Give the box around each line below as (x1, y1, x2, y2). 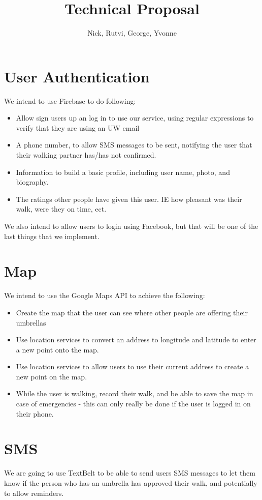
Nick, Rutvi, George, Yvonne (87, 27, 177, 38)
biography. (16, 177, 49, 187)
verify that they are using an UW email (16, 122, 140, 133)
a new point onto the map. (16, 344, 99, 355)
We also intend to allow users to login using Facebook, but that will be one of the (4, 221, 258, 231)
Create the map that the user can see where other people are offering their (16, 307, 248, 317)
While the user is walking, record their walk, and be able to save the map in (16, 388, 253, 399)
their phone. (16, 408, 54, 419)
